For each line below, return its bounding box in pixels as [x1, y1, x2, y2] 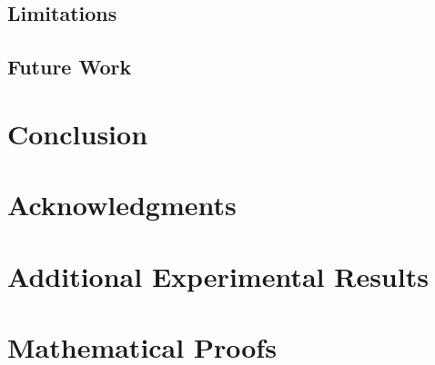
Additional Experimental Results [7, 257, 429, 294]
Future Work [7, 53, 132, 81]
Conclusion [7, 114, 148, 152]
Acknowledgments [7, 186, 237, 223]
